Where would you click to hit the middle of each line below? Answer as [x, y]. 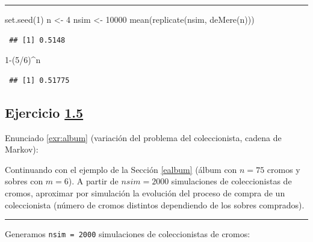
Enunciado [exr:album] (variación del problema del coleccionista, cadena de [143, 137]
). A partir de [93, 181]
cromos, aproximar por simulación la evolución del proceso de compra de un [145, 192]
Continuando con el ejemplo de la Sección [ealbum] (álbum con [121, 169]
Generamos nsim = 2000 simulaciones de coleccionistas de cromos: [128, 234]
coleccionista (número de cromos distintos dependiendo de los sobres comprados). [155, 204]
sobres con [24, 181]
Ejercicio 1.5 [44, 112]
